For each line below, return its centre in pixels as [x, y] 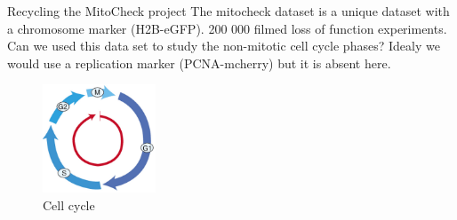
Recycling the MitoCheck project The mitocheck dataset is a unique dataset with [228, 11]
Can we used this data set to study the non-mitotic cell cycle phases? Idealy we [224, 46]
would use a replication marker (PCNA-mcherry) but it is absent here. [199, 63]
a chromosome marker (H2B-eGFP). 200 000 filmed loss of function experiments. [227, 28]
